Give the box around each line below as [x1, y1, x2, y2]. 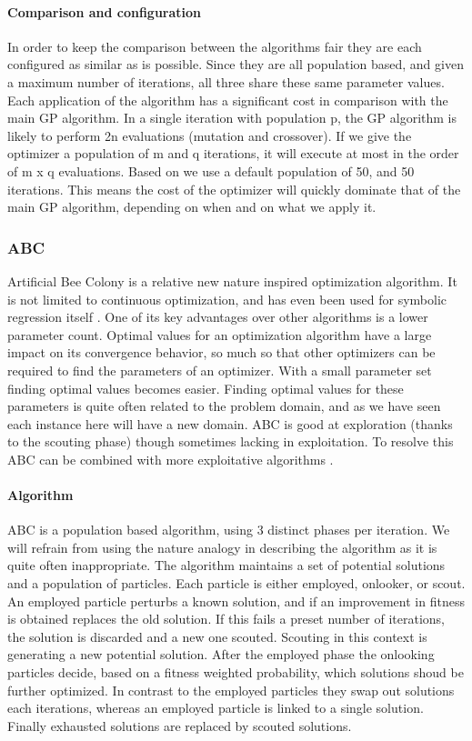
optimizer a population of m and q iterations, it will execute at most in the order [7, 144, 459, 163]
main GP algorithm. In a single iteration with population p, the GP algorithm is [7, 108, 457, 127]
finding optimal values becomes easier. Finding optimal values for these [7, 378, 404, 397]
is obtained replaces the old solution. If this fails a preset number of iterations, [7, 609, 445, 628]
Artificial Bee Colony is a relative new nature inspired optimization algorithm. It [7, 271, 457, 290]
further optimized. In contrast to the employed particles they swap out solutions [7, 680, 455, 699]
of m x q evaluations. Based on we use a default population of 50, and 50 [7, 161, 415, 180]
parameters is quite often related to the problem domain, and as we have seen [7, 396, 441, 416]
